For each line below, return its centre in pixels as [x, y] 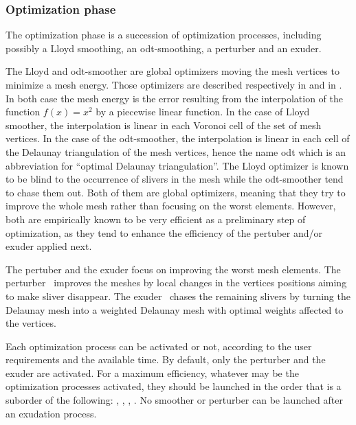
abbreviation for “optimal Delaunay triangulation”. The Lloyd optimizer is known [177, 165]
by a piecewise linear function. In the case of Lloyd [203, 112]
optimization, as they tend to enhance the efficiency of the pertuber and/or [164, 232]
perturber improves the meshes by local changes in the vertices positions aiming [176, 283]
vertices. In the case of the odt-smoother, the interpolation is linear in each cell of [178, 138]
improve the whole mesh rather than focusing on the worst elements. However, [171, 206]
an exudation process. [51, 413]
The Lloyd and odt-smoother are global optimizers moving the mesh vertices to [173, 71]
